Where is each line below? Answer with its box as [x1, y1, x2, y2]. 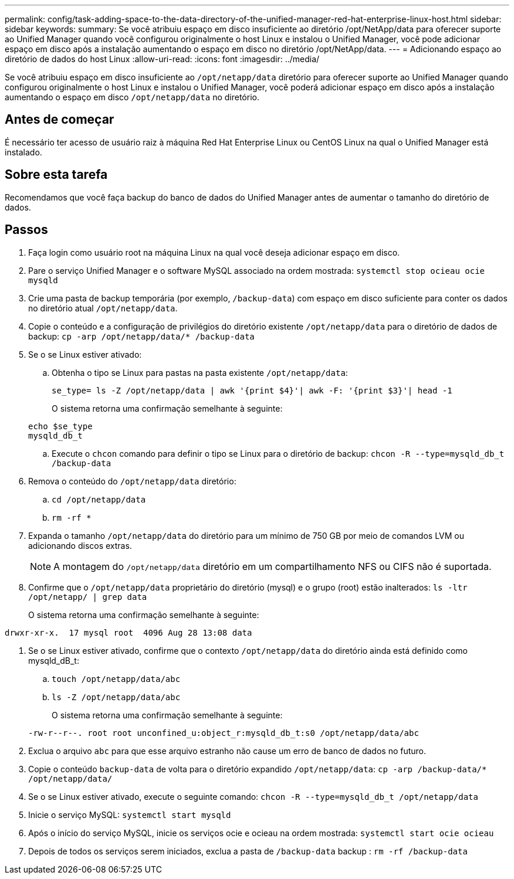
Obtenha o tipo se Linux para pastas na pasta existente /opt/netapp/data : [52, 367, 348, 378]
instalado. [5, 147, 42, 157]
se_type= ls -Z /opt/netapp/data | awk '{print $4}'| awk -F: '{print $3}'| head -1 [52, 385, 452, 395]
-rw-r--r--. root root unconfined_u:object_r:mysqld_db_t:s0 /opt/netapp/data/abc [28, 728, 419, 738]
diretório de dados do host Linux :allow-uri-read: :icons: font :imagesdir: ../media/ [5, 54, 320, 64]
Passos [5, 222, 48, 237]
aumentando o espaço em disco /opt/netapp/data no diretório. [5, 92, 259, 102]
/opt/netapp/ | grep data [28, 592, 147, 602]
